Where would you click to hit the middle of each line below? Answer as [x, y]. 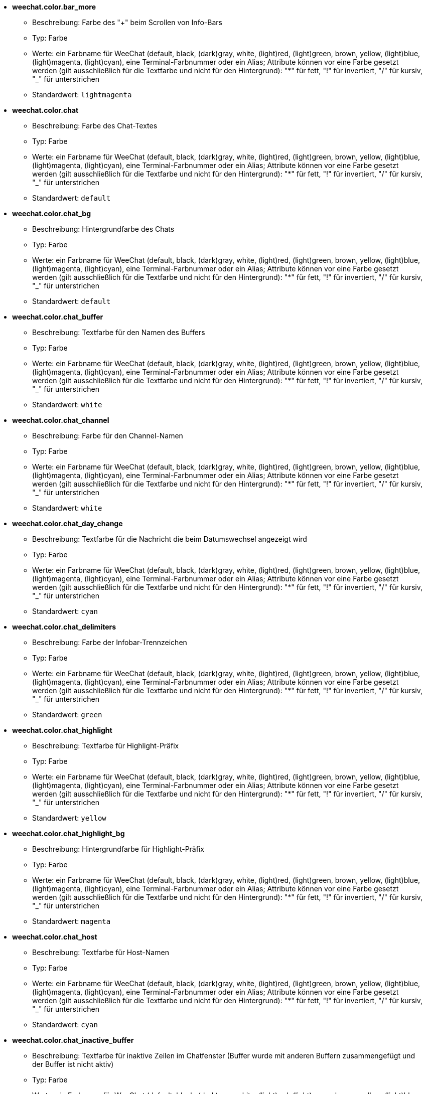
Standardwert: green [67, 715]
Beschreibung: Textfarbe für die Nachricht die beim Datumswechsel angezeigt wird [170, 539]
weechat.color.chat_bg [51, 213]
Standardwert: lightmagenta [82, 95]
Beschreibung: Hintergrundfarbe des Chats [103, 229]
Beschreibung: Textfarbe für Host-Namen [101, 952]
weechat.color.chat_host [55, 937]
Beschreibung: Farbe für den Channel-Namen [108, 436]
